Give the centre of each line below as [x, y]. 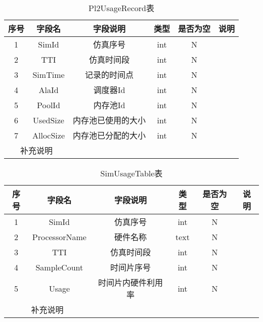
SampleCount [59, 267]
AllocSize [49, 135]
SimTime [49, 74]
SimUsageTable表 [131, 173]
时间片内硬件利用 [130, 282]
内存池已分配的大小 [109, 135]
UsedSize [49, 120]
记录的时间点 [109, 75]
